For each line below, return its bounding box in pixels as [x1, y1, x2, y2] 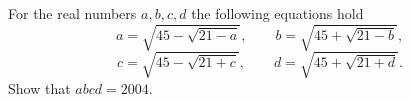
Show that [8, 77, 71, 98]
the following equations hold [191, 3, 364, 23]
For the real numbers [8, 3, 137, 23]
